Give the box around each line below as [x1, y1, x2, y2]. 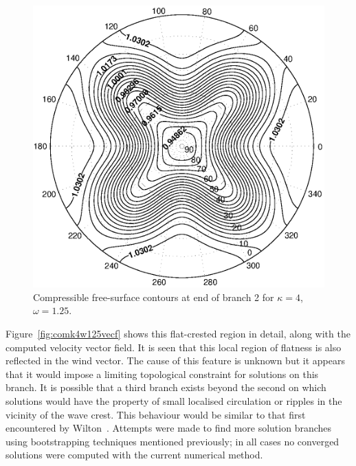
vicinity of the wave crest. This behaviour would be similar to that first [5, 407, 306, 421]
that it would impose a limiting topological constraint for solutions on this [5, 366, 319, 381]
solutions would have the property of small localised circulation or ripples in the [5, 393, 342, 408]
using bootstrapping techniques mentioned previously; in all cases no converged [5, 434, 340, 448]
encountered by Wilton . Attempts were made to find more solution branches [5, 421, 332, 435]
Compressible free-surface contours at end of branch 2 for [33, 289, 274, 304]
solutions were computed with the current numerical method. [5, 447, 263, 462]
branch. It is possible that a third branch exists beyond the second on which [5, 380, 326, 395]
